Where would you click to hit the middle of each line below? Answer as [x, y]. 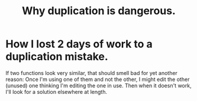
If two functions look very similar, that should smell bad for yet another [92, 73]
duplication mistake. [57, 57]
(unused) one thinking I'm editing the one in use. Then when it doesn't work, [98, 85]
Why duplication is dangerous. [99, 11]
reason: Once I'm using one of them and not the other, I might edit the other [98, 79]
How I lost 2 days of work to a [79, 44]
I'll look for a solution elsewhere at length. [56, 92]
